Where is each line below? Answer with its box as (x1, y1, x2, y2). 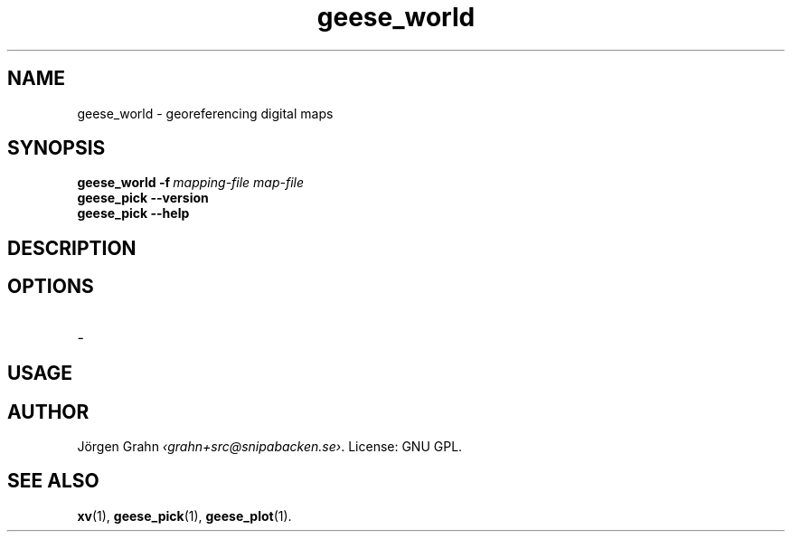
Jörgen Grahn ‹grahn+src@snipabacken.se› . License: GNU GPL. (77, 438, 463, 454)
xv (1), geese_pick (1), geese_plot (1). (77, 507, 292, 524)
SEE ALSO (7, 469, 99, 493)
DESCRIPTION (7, 236, 137, 260)
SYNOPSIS (7, 137, 106, 160)
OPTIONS (7, 275, 94, 298)
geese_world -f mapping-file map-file (77, 175, 305, 191)
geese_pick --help (77, 205, 190, 222)
